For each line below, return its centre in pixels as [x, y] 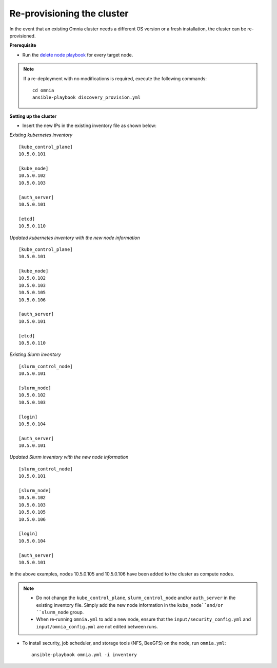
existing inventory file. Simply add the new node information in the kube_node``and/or [130, 605]
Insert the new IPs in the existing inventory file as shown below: [89, 125]
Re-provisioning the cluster [69, 13]
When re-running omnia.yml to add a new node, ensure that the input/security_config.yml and [144, 619]
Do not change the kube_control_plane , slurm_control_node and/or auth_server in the [136, 598]
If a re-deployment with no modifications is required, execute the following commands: [115, 78]
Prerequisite [23, 45]
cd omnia [43, 90]
